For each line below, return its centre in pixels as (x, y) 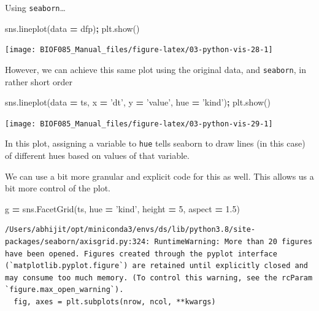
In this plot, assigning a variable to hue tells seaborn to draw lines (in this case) (155, 143)
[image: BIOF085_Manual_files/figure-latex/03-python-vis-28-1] (139, 50)
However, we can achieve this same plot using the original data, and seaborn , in (156, 69)
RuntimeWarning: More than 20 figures (233, 242)
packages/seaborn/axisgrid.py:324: (78, 242)
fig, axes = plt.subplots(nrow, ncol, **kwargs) (115, 302)
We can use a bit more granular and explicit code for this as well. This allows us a (159, 176)
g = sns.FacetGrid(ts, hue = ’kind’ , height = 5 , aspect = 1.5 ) (122, 208)
